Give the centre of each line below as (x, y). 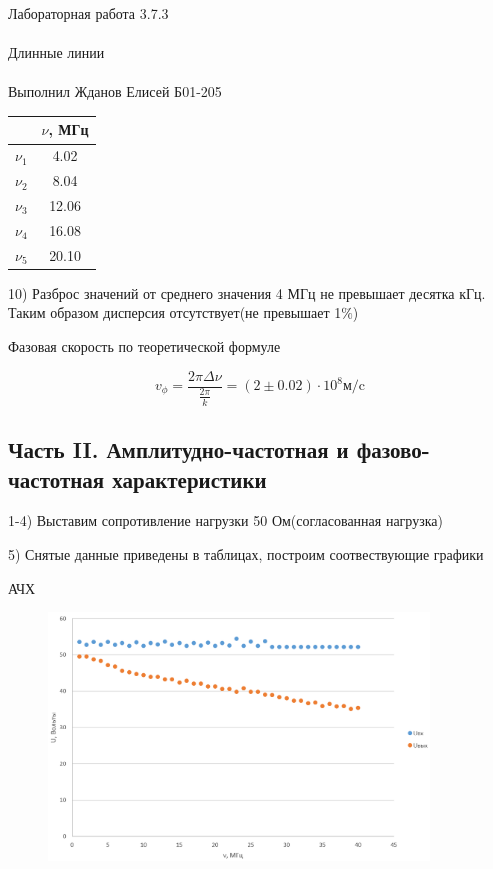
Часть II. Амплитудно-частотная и (178, 449)
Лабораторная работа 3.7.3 (88, 13)
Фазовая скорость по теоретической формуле (144, 345)
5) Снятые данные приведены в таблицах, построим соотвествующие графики (246, 554)
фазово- (393, 449)
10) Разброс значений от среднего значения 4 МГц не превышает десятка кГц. (247, 292)
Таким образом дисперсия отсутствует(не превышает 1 (175, 312)
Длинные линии (56, 52)
